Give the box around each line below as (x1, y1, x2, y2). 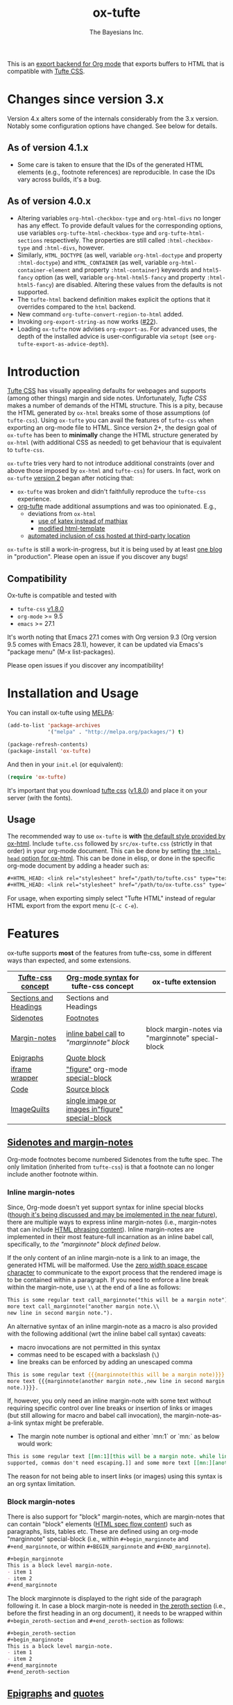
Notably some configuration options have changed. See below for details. (7, 122, 218, 130)
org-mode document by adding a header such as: (7, 862, 149, 870)
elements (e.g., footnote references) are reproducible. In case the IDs (17, 168, 216, 176)
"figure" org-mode (65, 1065, 128, 1074)
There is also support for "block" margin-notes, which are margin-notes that (7, 1512, 225, 1521)
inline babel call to (65, 1029, 126, 1039)
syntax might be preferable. (24, 1419, 104, 1427)
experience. (17, 495, 52, 503)
